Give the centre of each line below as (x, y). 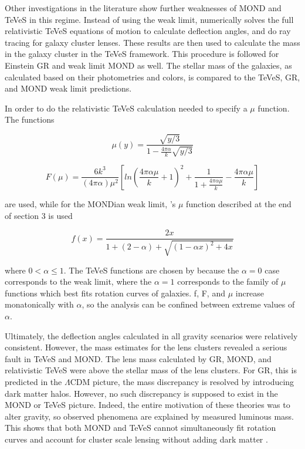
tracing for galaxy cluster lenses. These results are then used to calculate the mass (152, 42)
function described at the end (239, 203)
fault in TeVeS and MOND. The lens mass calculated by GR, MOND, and (138, 358)
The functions (30, 119)
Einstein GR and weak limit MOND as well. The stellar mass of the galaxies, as (148, 65)
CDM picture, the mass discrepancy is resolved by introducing (182, 381)
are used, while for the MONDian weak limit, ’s (90, 203)
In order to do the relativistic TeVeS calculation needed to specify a (126, 108)
